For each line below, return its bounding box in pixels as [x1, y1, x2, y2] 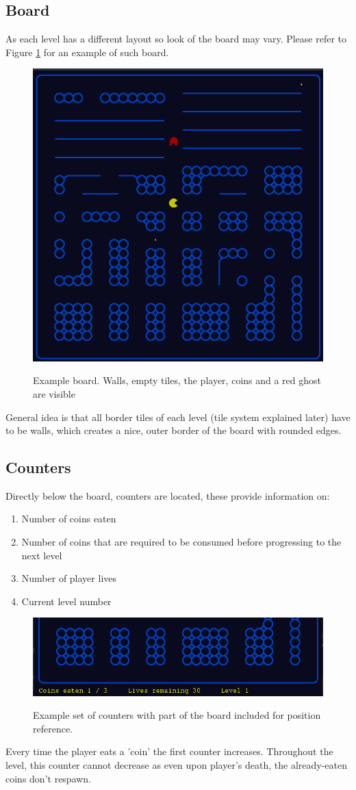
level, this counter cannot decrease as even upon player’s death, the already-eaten [5, 758, 347, 772]
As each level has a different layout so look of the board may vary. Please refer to [5, 31, 347, 46]
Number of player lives [21, 571, 117, 585]
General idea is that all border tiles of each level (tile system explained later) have [5, 409, 351, 424]
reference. [33, 721, 73, 735]
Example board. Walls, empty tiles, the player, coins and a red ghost [33, 373, 322, 387]
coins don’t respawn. [5, 771, 92, 785]
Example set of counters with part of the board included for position [33, 708, 321, 722]
